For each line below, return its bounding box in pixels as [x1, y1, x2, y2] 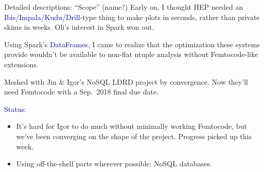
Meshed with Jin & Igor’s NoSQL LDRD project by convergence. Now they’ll [4, 76, 248, 87]
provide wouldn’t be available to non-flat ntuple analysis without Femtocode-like [4, 49, 258, 60]
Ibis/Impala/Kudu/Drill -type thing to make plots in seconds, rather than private [4, 11, 260, 22]
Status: [4, 103, 26, 114]
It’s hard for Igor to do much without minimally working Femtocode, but [16, 121, 247, 131]
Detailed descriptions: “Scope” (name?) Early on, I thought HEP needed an [4, 2, 243, 12]
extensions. [4, 59, 39, 69]
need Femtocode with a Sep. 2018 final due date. [4, 86, 159, 97]
